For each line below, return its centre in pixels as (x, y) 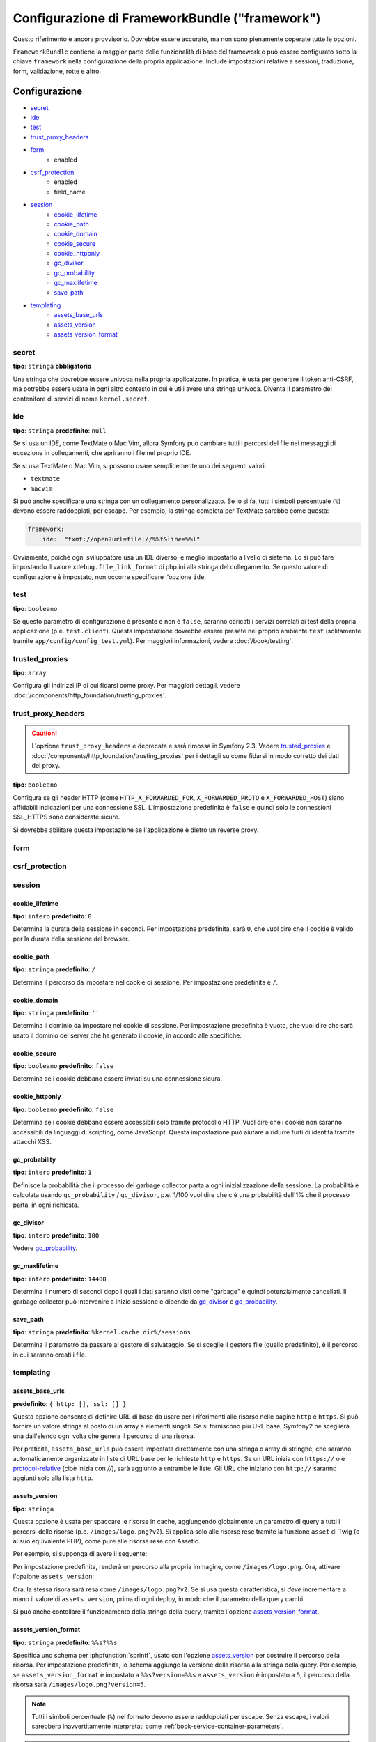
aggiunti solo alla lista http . (53, 1478)
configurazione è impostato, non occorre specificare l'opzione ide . (110, 577)
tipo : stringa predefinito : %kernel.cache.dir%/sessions (102, 1332)
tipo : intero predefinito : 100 (56, 1235)
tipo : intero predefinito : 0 (52, 916)
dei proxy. (46, 765)
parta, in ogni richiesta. (46, 1205)
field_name (70, 192)
